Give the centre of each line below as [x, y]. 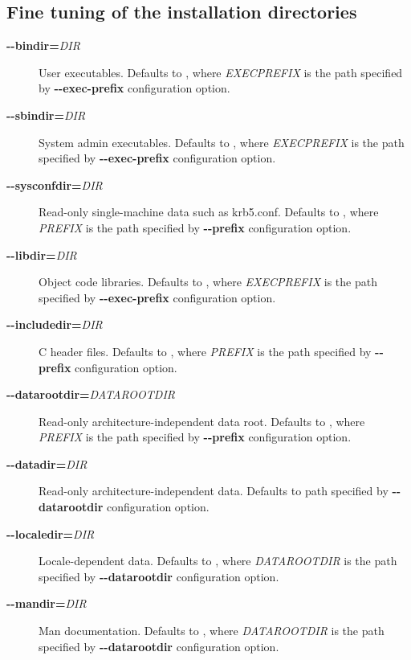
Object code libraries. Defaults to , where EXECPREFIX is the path [208, 282]
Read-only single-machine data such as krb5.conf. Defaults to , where [209, 212]
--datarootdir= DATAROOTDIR [91, 394]
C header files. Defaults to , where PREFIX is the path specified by [205, 351]
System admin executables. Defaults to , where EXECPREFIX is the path [222, 142]
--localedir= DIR [51, 533]
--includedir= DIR [55, 324]
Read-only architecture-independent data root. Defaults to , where [202, 421]
